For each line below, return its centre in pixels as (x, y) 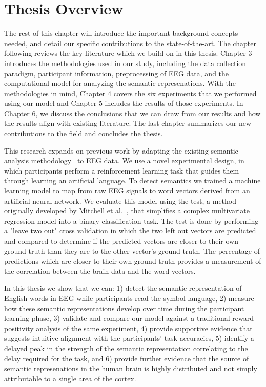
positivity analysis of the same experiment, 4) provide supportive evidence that (128, 328)
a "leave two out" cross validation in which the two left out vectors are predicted (130, 231)
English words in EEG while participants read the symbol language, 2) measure (129, 298)
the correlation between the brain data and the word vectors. (100, 271)
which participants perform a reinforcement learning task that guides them (122, 170)
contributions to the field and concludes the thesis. (84, 133)
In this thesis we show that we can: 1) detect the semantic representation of (123, 288)
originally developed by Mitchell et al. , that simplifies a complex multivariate (127, 211)
